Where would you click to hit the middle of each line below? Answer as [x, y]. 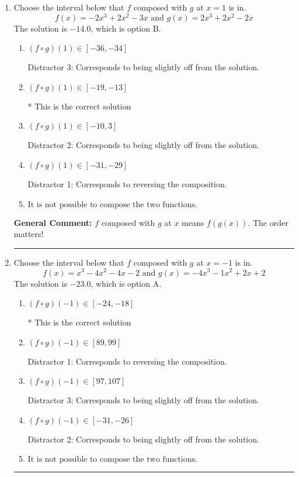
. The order [268, 222]
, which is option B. [126, 28]
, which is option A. [126, 283]
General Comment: [53, 222]
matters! [29, 234]
